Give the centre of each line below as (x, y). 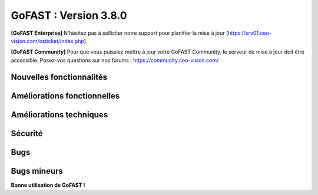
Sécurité (27, 133)
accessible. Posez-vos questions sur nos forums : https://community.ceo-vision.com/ (115, 60)
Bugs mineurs (37, 171)
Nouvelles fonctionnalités (59, 77)
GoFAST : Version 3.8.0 (69, 15)
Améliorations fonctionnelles (65, 96)
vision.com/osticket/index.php (48, 41)
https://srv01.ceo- (250, 33)
